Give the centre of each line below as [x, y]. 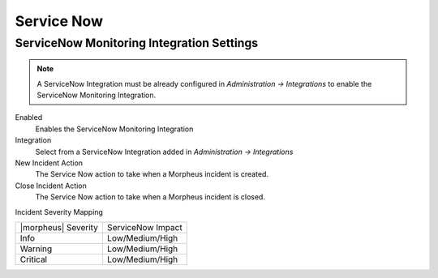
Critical [34, 259]
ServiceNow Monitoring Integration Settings [137, 43]
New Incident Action [49, 163]
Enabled [29, 118]
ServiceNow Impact [144, 227]
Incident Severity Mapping [59, 212]
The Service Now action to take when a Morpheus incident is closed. [150, 197]
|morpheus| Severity [59, 227]
